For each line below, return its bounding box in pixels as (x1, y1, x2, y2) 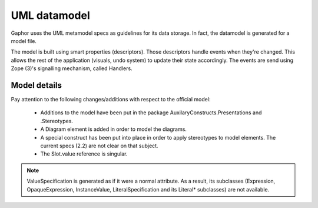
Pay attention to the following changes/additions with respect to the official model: (11, 96, 211, 103)
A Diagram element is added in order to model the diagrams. (40, 126, 187, 133)
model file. (11, 37, 37, 44)
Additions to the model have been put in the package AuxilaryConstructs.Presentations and (40, 109, 262, 116)
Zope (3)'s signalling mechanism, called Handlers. (11, 65, 132, 72)
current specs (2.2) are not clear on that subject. (40, 142, 158, 149)
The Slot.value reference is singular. (40, 150, 128, 157)
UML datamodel (11, 9, 91, 22)
